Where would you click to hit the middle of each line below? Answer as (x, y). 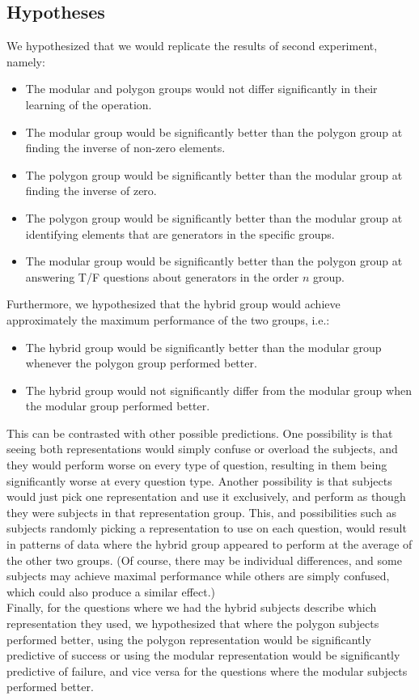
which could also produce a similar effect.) (111, 591)
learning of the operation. (89, 104)
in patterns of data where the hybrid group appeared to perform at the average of (209, 544)
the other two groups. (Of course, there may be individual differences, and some (204, 560)
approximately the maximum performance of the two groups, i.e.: (168, 319)
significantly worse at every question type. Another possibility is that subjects (199, 480)
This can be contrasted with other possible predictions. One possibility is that (200, 433)
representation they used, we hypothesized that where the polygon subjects (193, 624)
